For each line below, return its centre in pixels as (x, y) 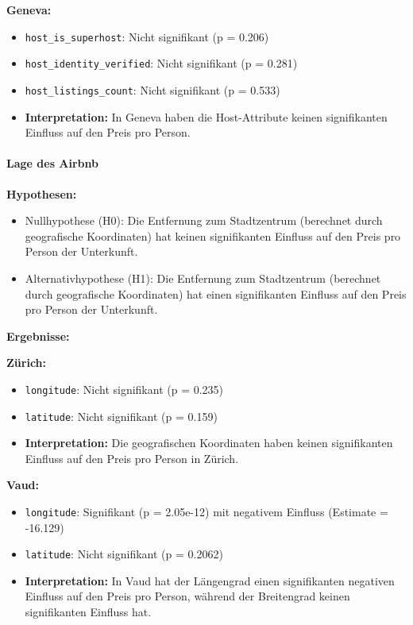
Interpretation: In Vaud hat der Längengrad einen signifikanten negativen (210, 580)
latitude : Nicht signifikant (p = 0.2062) (124, 554)
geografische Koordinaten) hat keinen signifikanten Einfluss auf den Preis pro (213, 235)
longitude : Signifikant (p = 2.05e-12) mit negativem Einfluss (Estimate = (206, 511)
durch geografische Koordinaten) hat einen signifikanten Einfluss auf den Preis (216, 293)
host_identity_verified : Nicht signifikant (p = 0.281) (161, 63)
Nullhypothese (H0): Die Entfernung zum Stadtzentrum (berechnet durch (204, 220)
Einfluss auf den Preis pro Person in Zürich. (132, 458)
